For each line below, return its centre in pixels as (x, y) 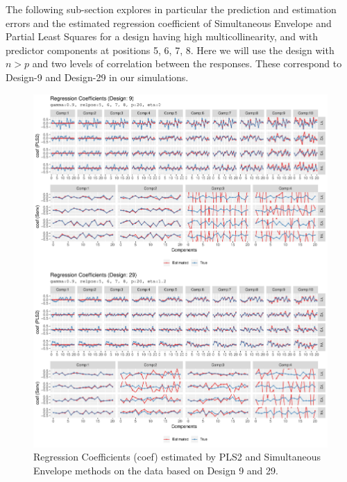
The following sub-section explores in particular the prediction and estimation (171, 9)
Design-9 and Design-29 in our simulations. (97, 77)
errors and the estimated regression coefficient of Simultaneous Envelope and (169, 23)
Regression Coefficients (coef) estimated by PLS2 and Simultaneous (177, 457)
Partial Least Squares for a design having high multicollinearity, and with (162, 36)
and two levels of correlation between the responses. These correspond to (187, 63)
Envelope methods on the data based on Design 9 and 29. (156, 470)
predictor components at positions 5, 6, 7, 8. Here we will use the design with (170, 50)
